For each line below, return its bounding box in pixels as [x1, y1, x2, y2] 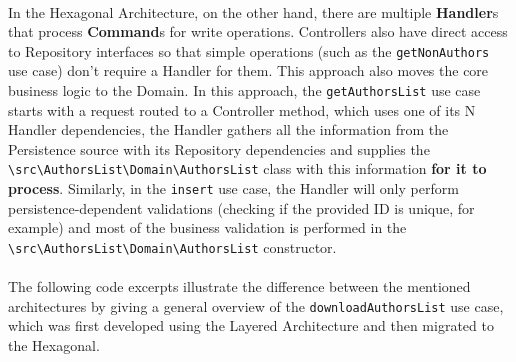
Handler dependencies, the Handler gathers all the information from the [8, 119, 449, 140]
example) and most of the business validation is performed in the [8, 217, 407, 238]
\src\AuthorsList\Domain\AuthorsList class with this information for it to [8, 158, 487, 179]
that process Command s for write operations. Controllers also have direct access [8, 21, 508, 42]
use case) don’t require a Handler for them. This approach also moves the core [8, 60, 489, 81]
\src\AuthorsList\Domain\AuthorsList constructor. [8, 236, 337, 257]
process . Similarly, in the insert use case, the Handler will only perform [8, 178, 459, 199]
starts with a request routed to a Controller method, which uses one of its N [8, 99, 476, 120]
